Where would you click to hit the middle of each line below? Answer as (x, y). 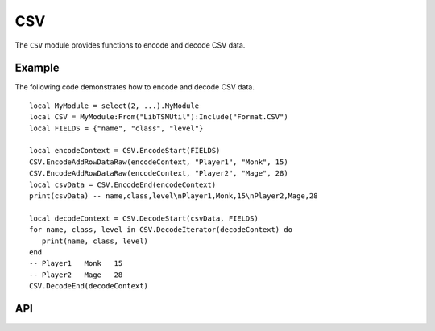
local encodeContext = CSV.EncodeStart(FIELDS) (125, 151)
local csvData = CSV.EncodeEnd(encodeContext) (123, 184)
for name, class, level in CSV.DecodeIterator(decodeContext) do (161, 230)
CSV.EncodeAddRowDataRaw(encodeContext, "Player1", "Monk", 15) (159, 162)
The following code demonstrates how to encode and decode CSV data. (135, 87)
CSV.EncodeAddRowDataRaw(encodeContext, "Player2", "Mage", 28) (159, 174)
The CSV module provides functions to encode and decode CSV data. (130, 45)
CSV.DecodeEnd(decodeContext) (89, 286)
